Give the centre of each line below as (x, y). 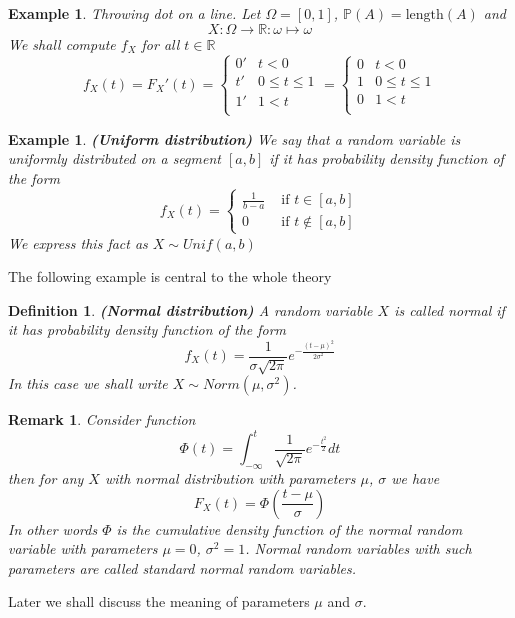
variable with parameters (83, 548)
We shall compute (62, 43)
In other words (53, 528)
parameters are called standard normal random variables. (182, 567)
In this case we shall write (88, 383)
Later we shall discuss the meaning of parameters (159, 601)
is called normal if (449, 309)
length (424, 15)
